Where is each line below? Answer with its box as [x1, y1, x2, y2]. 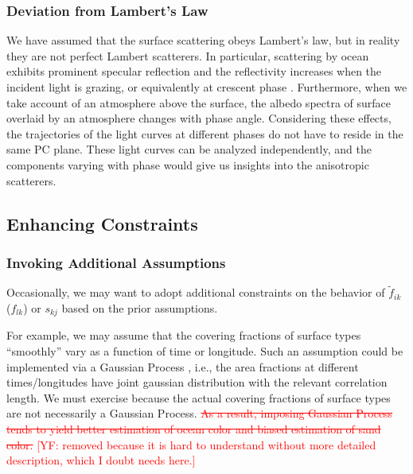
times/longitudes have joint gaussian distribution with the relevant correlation [6, 374, 388, 390]
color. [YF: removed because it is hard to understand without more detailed [6, 436, 376, 453]
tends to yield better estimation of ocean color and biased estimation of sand [6, 420, 381, 437]
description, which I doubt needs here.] [6, 452, 196, 468]
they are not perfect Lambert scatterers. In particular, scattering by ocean [6, 47, 369, 64]
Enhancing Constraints [6, 211, 198, 235]
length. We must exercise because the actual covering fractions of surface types [6, 389, 391, 406]
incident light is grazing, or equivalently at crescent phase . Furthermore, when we [6, 79, 407, 95]
